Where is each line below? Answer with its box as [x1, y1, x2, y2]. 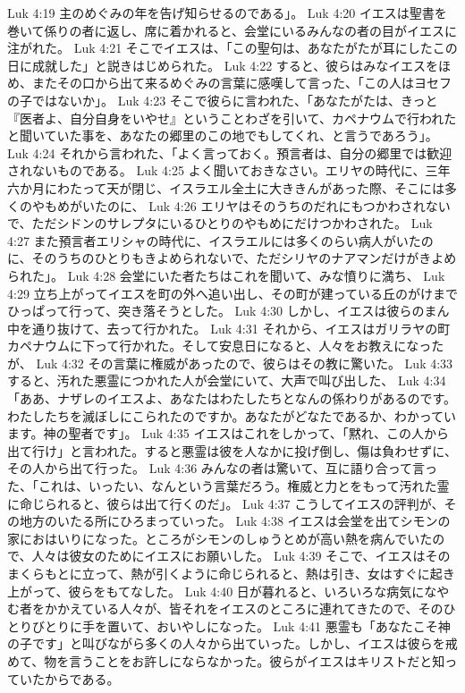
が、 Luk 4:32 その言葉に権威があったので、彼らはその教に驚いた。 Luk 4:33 [7, 353, 453, 372]
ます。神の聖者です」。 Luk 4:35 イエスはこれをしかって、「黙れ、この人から [7, 424, 450, 443]
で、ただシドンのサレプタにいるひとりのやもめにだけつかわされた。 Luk [7, 214, 433, 232]
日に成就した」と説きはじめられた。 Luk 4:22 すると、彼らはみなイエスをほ [7, 55, 452, 74]
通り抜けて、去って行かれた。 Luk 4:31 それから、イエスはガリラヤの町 [31, 318, 451, 337]
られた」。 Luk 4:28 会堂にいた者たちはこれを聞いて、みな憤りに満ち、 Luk [7, 266, 445, 284]
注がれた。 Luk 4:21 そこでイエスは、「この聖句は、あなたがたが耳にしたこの [7, 38, 458, 57]
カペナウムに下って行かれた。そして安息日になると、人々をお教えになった [7, 336, 444, 355]
